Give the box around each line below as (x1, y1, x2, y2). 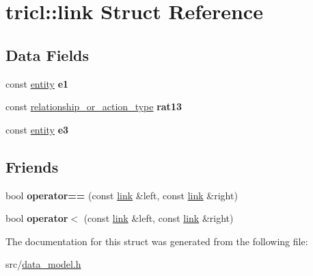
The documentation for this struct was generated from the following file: (5, 234, 308, 248)
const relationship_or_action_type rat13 (5, 99, 182, 114)
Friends (5, 155, 59, 177)
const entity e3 (5, 122, 69, 136)
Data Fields (5, 44, 90, 65)
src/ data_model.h (5, 257, 81, 271)
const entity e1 (5, 76, 69, 90)
